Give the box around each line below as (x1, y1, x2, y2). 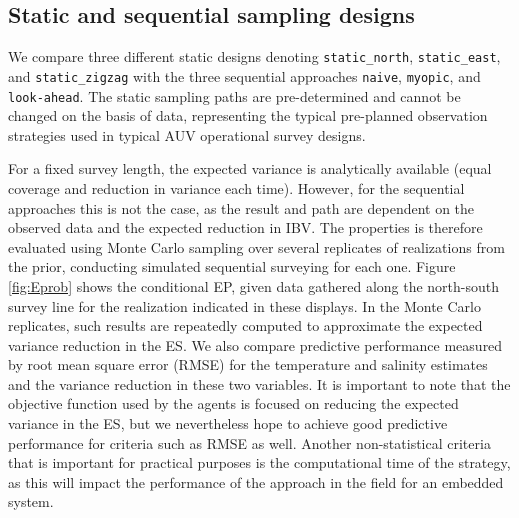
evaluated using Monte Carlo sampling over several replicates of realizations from (8, 236, 505, 257)
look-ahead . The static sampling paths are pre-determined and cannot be (8, 85, 461, 106)
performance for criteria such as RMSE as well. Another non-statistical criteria (8, 432, 491, 453)
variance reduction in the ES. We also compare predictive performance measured (8, 334, 503, 355)
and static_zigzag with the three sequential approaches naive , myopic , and (8, 65, 481, 86)
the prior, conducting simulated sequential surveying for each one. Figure (8, 256, 456, 277)
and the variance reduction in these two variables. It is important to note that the (8, 373, 511, 394)
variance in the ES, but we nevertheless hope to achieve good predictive (8, 413, 448, 434)
